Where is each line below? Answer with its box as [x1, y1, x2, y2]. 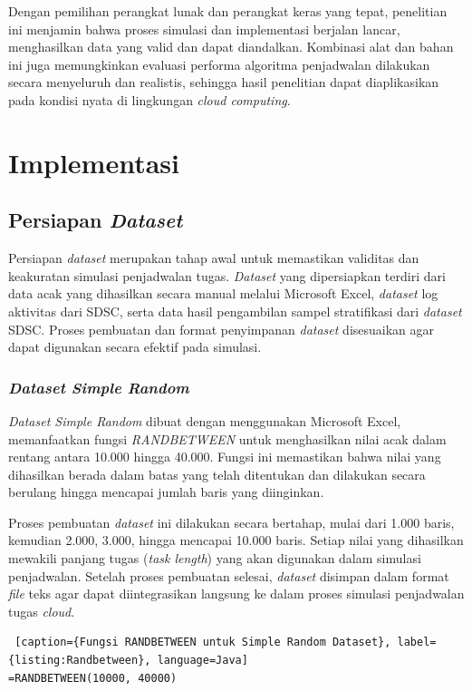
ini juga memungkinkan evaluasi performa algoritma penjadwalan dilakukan [8, 54, 430, 73]
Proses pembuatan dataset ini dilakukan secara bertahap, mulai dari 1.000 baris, [8, 512, 455, 531]
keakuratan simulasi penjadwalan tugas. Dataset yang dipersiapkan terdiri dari [8, 266, 446, 285]
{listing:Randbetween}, [8, 654, 151, 667]
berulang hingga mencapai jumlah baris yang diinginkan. [8, 482, 324, 501]
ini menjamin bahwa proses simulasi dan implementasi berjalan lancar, [8, 19, 400, 38]
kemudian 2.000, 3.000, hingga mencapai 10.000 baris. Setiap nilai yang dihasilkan [8, 530, 464, 550]
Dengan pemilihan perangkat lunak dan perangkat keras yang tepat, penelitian [8, 2, 448, 20]
